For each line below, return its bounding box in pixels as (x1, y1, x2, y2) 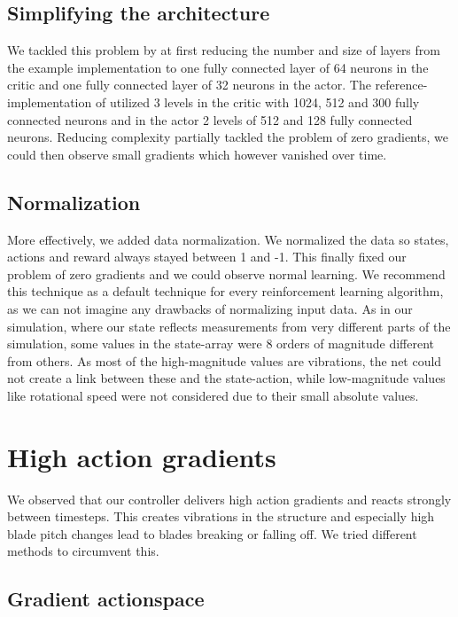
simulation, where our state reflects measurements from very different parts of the (7, 316, 451, 335)
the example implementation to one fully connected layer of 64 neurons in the (7, 58, 429, 76)
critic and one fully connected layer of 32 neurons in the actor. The (7, 75, 371, 94)
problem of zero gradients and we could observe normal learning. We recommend (7, 264, 446, 283)
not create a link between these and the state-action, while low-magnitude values (7, 369, 446, 387)
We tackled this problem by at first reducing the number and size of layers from (7, 41, 440, 59)
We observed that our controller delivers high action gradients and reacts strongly (7, 489, 452, 508)
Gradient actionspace (7, 585, 205, 613)
